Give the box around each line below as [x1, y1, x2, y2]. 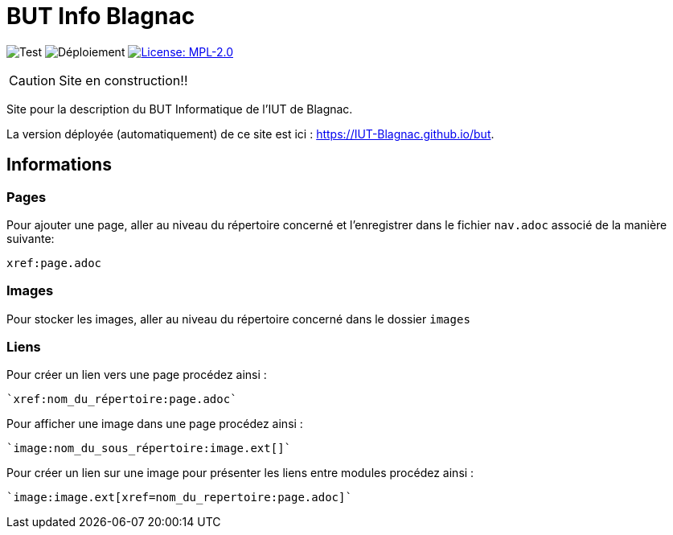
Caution [9, 72, 56, 88]
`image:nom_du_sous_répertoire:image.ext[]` [6, 442, 292, 455]
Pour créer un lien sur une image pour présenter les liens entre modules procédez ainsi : [6, 466, 474, 480]
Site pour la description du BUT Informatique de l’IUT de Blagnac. [6, 101, 353, 116]
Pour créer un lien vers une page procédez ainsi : [6, 368, 267, 382]
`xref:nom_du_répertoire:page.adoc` [6, 393, 237, 406]
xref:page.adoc [6, 256, 102, 270]
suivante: [6, 231, 55, 245]
